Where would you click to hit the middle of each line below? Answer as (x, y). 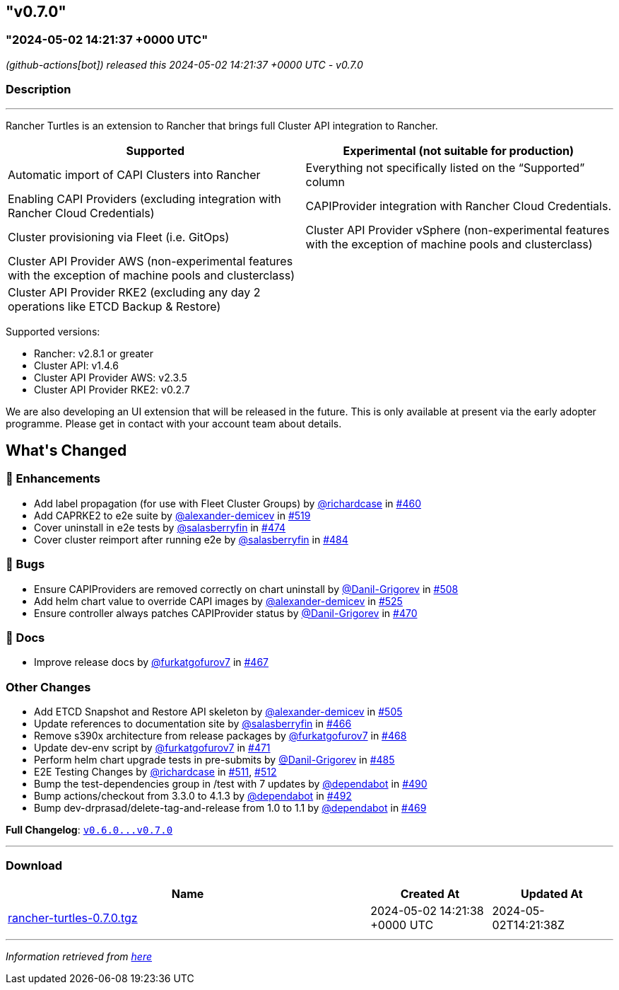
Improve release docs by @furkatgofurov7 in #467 (152, 662)
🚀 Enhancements (53, 479)
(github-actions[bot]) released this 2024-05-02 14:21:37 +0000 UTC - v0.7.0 (184, 64)
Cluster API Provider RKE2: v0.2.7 (112, 389)
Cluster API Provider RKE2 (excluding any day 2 (134, 292)
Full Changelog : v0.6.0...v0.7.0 (89, 830)
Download (34, 866)
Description (39, 90)
